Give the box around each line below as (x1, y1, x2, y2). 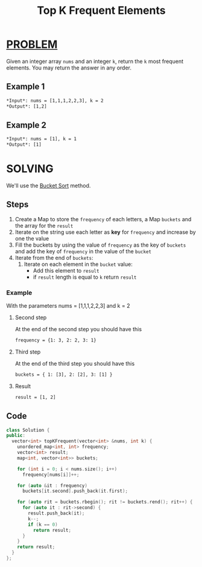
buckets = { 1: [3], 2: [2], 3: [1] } (14, 371, 113, 378)
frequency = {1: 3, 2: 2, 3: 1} (14, 337, 96, 343)
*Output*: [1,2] (6, 103, 47, 109)
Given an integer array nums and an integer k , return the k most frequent (6, 57, 184, 65)
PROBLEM (6, 37, 58, 51)
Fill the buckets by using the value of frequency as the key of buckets (14, 241, 186, 248)
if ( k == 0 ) (28, 521, 58, 528)
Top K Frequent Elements (37, 4, 166, 18)
